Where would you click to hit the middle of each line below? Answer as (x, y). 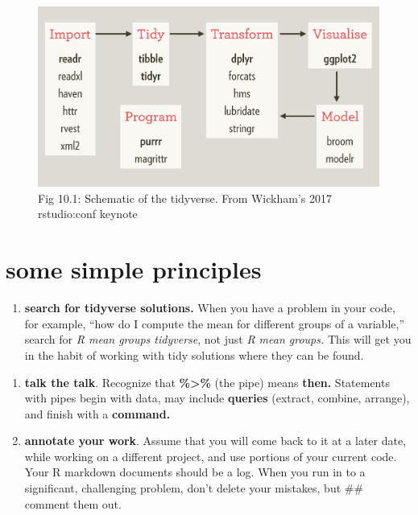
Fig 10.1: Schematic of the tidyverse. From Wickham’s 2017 (185, 198)
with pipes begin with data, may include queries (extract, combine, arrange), (217, 398)
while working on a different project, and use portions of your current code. (211, 456)
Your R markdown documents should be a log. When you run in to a (195, 472)
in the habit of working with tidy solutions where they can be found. (194, 354)
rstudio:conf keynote (88, 214)
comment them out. (73, 503)
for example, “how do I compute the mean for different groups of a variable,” (214, 323)
